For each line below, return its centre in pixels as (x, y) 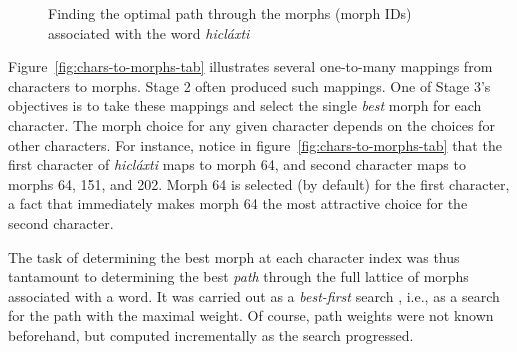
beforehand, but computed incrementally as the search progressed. (211, 334)
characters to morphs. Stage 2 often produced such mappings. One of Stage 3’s (249, 85)
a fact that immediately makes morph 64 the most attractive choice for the (238, 203)
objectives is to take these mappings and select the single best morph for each (245, 105)
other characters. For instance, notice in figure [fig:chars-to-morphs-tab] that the (255, 144)
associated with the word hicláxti (149, 32)
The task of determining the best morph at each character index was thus (234, 256)
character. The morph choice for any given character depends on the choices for (251, 124)
